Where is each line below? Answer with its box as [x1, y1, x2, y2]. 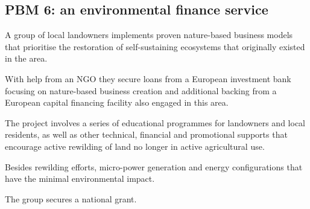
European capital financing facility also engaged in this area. [5, 96, 229, 109]
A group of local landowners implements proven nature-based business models [5, 28, 293, 41]
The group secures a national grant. [5, 192, 137, 205]
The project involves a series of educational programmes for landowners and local [5, 116, 305, 129]
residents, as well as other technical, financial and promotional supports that [5, 128, 288, 141]
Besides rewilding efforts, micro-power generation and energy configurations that [5, 160, 303, 173]
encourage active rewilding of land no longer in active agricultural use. [5, 140, 265, 152]
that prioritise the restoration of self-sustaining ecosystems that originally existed [5, 40, 305, 53]
